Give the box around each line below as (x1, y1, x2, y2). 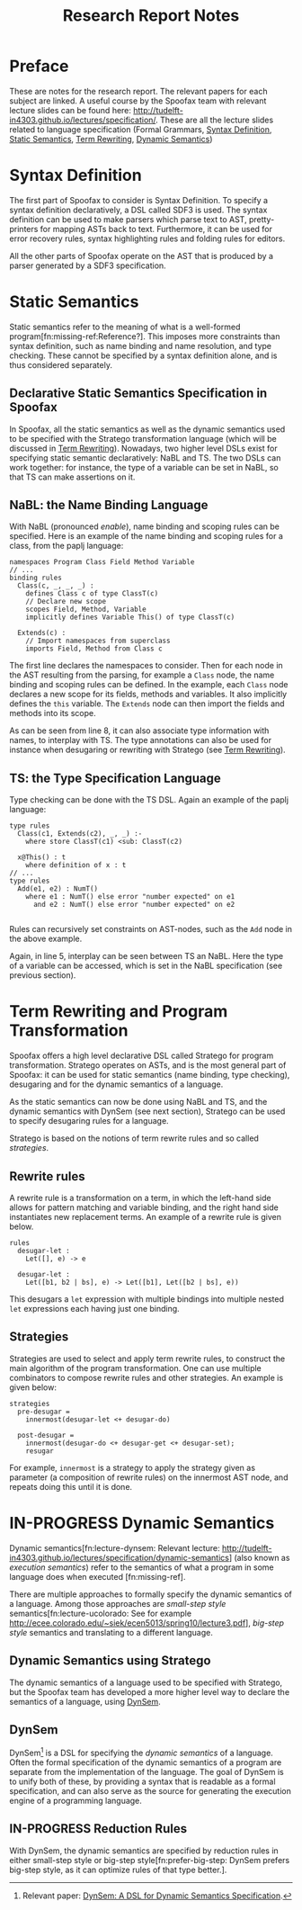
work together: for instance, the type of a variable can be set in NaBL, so (9, 462, 279, 472)
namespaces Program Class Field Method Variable (9, 558, 195, 567)
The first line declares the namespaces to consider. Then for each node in (9, 660, 283, 671)
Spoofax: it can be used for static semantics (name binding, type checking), (9, 1070, 290, 1081)
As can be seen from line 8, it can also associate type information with (9, 725, 270, 736)
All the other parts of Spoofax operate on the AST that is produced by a (9, 250, 274, 261)
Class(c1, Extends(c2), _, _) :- (17, 829, 143, 838)
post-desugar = (17, 1430, 75, 1439)
